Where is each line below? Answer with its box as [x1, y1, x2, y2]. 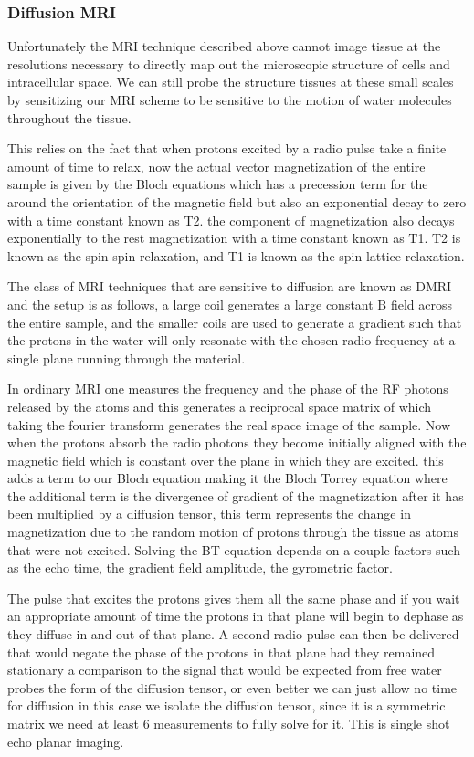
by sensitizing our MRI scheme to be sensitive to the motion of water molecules [7, 90, 452, 109]
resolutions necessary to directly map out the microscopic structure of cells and [7, 54, 450, 73]
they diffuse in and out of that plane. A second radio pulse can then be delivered [7, 625, 459, 644]
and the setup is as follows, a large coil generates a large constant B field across [7, 294, 453, 313]
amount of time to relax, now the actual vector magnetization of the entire [7, 156, 426, 175]
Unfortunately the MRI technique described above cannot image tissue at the [7, 37, 441, 56]
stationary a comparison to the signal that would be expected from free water [7, 660, 442, 679]
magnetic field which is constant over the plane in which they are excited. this [7, 450, 444, 469]
